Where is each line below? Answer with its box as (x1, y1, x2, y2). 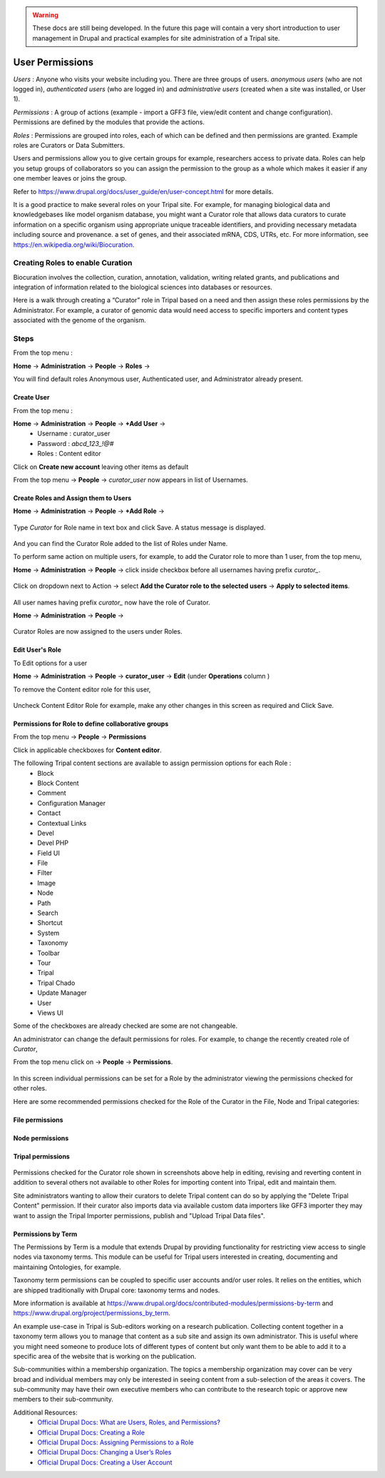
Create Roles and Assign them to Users (13, 493, 132, 502)
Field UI (37, 849, 60, 857)
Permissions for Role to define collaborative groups (13, 719, 169, 728)
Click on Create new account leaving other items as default (13, 462, 189, 471)
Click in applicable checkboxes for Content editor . (13, 746, 162, 754)
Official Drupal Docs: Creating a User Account (37, 1458, 173, 1467)
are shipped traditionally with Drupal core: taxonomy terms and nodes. (13, 1285, 220, 1295)
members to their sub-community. (13, 1395, 114, 1404)
